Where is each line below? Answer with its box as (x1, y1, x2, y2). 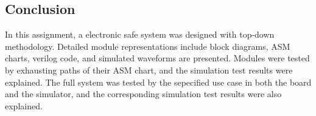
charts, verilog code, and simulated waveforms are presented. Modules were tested (5, 52, 310, 64)
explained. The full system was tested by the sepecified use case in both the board (5, 75, 312, 88)
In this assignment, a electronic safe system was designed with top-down (5, 28, 275, 41)
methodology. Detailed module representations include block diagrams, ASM (5, 39, 290, 52)
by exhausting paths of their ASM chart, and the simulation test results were (5, 63, 293, 76)
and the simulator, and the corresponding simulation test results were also (5, 87, 282, 100)
